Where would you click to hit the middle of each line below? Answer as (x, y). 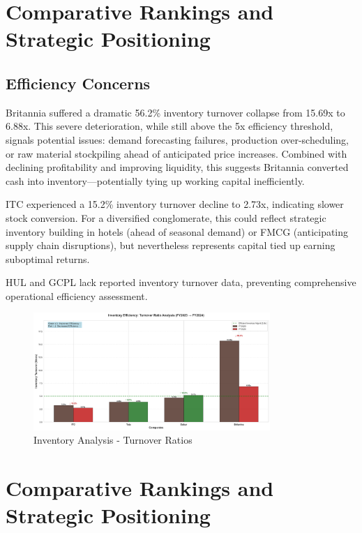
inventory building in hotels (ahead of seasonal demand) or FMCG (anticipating (177, 231)
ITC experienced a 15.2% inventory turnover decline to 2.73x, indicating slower (175, 204)
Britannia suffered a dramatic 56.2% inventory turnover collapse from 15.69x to (175, 112)
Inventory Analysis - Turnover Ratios (113, 440)
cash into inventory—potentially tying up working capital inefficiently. (155, 180)
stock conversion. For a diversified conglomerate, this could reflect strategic (166, 217)
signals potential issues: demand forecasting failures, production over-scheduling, (177, 139)
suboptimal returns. (48, 258)
